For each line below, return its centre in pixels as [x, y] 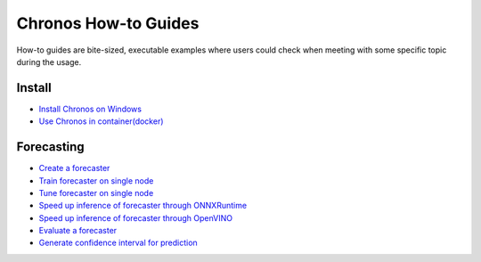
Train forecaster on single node [96, 180]
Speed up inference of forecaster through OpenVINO [136, 217]
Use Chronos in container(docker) [101, 121]
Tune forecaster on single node [96, 192]
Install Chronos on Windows [90, 109]
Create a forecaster [74, 168]
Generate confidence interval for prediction [118, 243]
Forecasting [50, 147]
